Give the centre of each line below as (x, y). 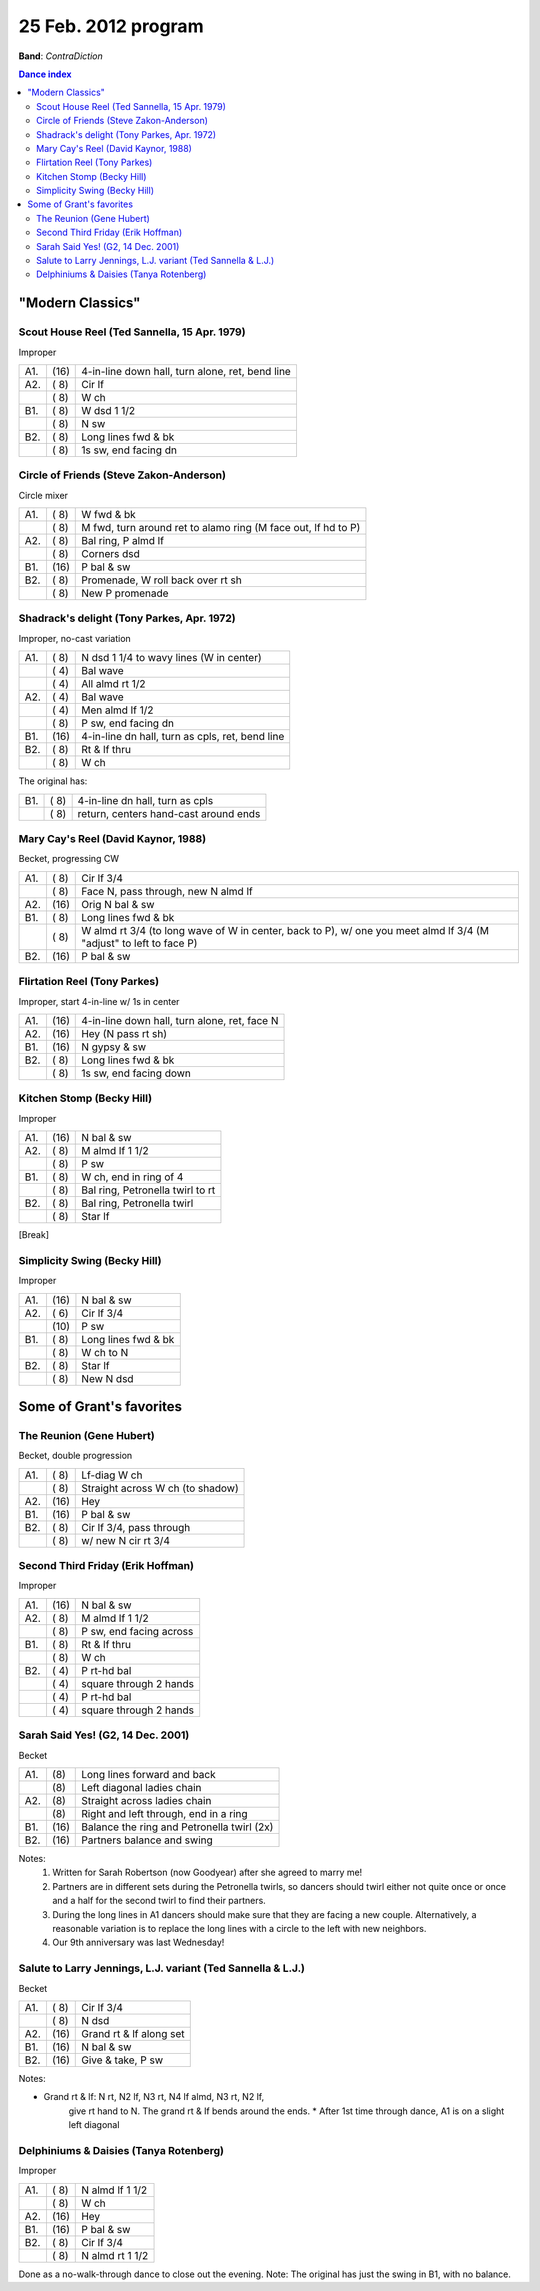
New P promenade (125, 593)
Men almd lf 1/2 (117, 710)
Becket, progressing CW (69, 859)
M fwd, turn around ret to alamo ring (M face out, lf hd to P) (221, 528)
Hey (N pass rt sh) (124, 1033)
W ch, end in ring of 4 (132, 1177)
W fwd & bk (109, 515)
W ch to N (105, 1352)
